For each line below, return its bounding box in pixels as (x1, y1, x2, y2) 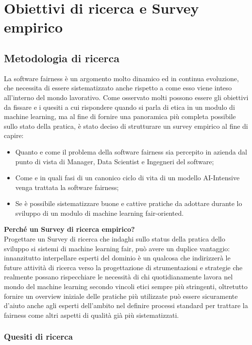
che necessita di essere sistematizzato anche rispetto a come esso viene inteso (4, 83, 232, 93)
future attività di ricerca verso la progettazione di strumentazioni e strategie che (4, 262, 243, 272)
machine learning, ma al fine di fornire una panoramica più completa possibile (4, 111, 236, 121)
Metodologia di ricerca (4, 50, 119, 65)
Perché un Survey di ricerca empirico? (4, 224, 135, 234)
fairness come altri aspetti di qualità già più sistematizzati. (4, 310, 179, 320)
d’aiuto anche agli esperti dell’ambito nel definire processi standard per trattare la (4, 300, 248, 310)
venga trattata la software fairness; (15, 182, 119, 192)
